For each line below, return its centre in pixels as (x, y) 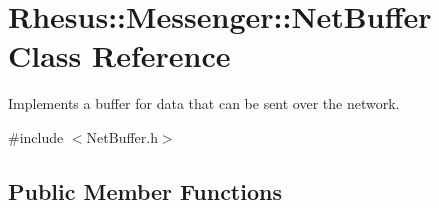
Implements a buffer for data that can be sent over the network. (204, 103)
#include (36, 136)
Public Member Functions (145, 190)
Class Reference (119, 55)
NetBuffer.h (122, 136)
